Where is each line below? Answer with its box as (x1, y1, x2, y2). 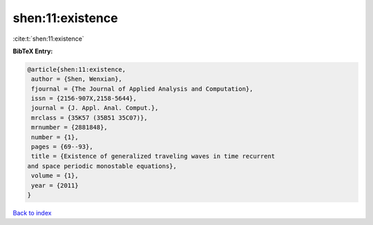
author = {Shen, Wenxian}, (31, 75, 122, 83)
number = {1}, (31, 133, 79, 141)
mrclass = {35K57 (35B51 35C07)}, (31, 114, 148, 121)
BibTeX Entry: (12, 47, 53, 55)
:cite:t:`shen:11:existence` (12, 35, 84, 43)
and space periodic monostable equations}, (27, 162, 178, 170)
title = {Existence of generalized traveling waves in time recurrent (31, 153, 276, 160)
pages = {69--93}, (31, 143, 93, 151)
